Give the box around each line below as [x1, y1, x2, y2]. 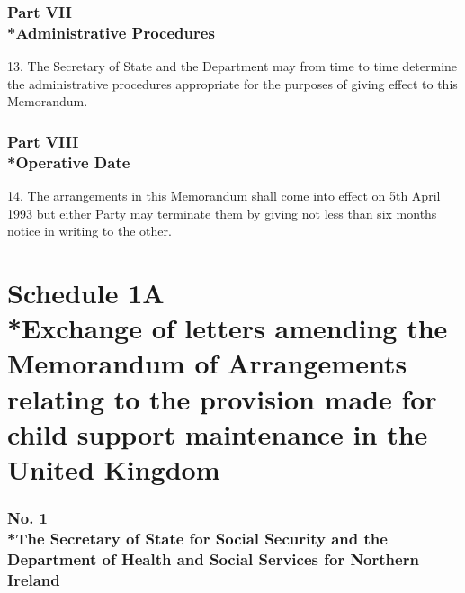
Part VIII [7, 130, 79, 152]
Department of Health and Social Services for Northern [7, 547, 419, 570]
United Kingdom [7, 450, 220, 487]
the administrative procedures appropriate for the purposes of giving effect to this [7, 74, 458, 93]
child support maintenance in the [7, 415, 428, 452]
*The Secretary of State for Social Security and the [7, 527, 388, 549]
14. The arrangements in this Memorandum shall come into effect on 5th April [7, 186, 441, 205]
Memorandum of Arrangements [7, 345, 407, 382]
